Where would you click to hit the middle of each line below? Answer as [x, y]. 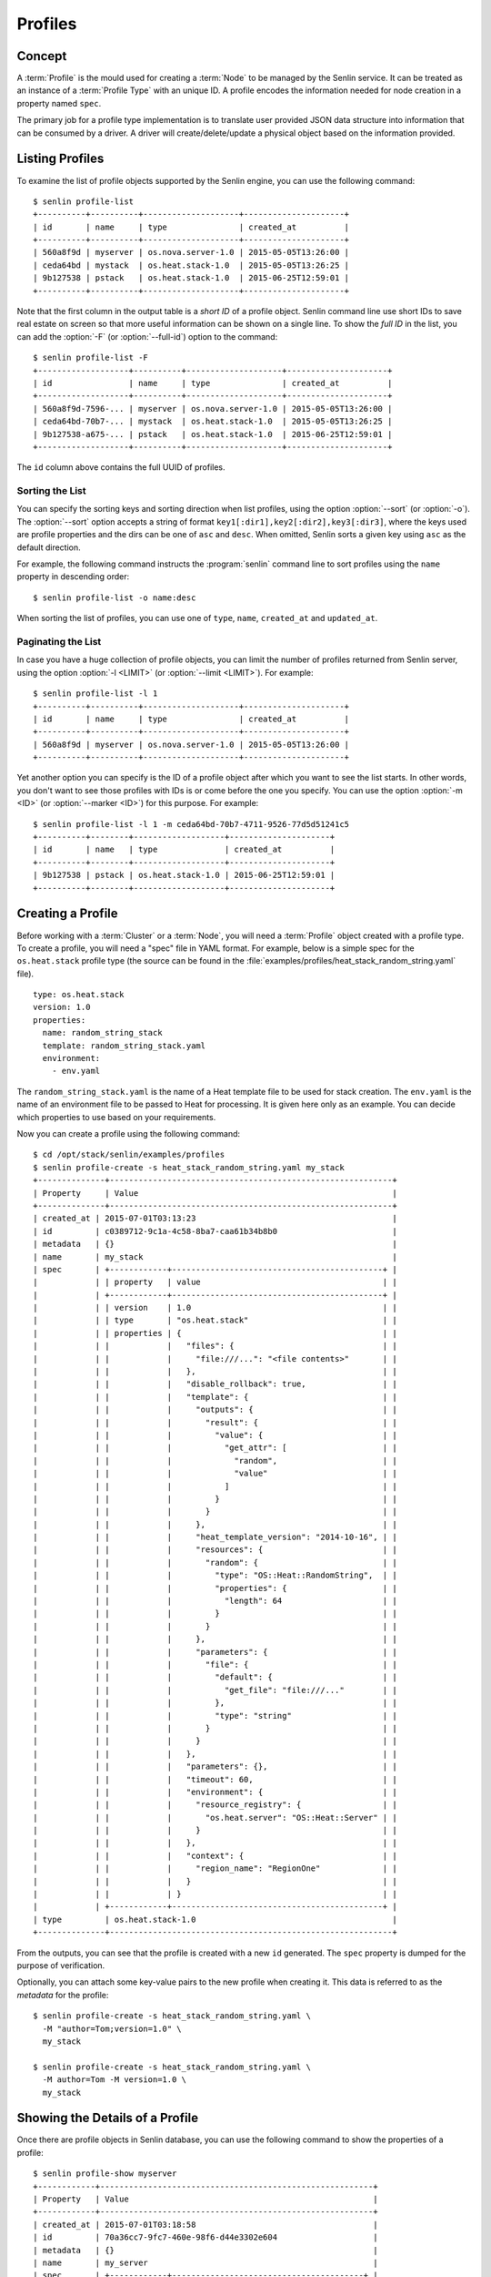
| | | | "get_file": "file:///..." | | [215, 1690]
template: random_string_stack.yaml [124, 1046]
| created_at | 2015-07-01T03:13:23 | [215, 1219]
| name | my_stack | [215, 1256]
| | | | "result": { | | [215, 1422]
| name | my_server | [205, 2262]
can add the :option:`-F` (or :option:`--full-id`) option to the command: [147, 336]
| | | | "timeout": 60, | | [215, 1779]
